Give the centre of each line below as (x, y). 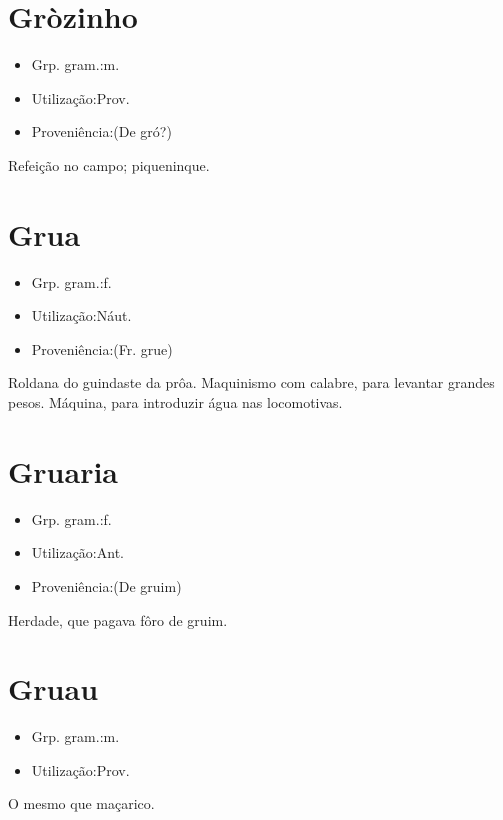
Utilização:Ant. (77, 552)
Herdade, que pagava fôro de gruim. (118, 619)
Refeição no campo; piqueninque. (109, 164)
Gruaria (63, 470)
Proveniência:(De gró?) (101, 131)
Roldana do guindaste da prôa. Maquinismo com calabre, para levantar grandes (251, 382)
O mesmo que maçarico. (81, 803)
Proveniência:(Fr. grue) (102, 348)
